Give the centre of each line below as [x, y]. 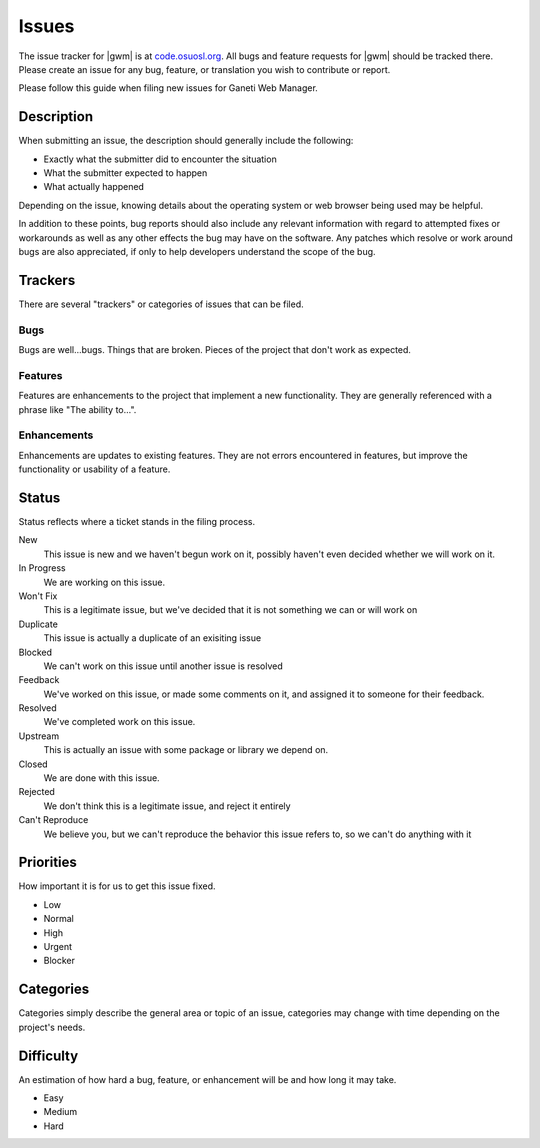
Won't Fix [38, 596]
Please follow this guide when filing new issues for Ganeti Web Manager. [168, 88]
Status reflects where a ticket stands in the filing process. [136, 521]
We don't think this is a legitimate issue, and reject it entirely [167, 806]
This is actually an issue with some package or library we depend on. [186, 750]
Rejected [36, 792]
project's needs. [52, 1027]
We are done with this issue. [101, 778]
